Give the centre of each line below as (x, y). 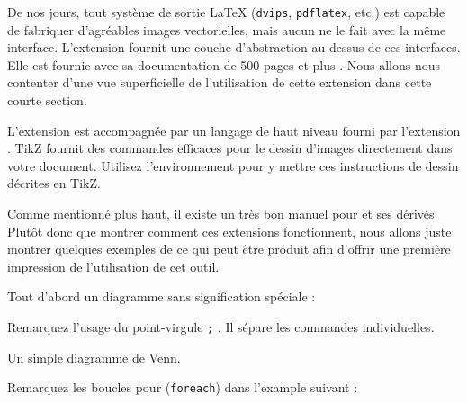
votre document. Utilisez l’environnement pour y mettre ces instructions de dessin (233, 165)
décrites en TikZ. (54, 183)
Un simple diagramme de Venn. (94, 357)
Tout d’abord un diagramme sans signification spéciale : (162, 296)
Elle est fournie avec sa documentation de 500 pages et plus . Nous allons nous (224, 64)
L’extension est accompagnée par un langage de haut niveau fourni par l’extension (234, 130)
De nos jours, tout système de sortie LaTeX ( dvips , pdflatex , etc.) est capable (226, 12)
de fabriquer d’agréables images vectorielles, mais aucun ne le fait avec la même (227, 29)
